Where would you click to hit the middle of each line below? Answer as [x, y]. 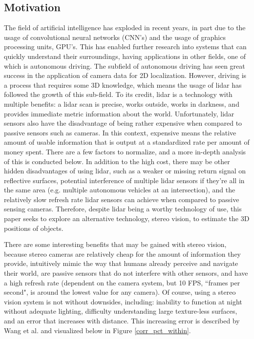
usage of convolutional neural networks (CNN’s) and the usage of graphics [115, 37]
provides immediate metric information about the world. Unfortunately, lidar [119, 113]
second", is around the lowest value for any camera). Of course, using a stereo [120, 292]
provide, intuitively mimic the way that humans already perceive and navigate [121, 263]
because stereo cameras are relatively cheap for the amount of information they [122, 254]
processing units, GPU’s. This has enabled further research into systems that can [125, 47]
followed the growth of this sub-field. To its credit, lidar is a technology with [118, 94]
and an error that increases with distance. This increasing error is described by [122, 321]
